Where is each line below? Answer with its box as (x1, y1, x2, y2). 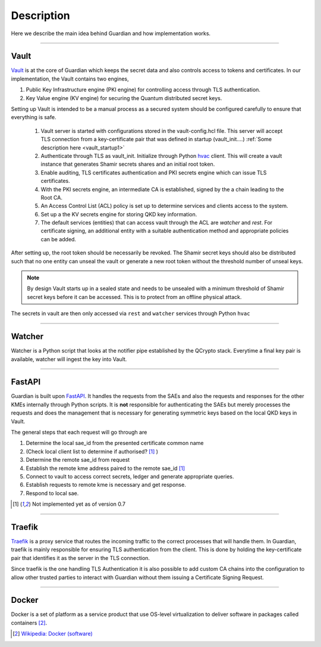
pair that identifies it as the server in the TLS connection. (11, 554, 150, 561)
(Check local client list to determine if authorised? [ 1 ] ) (26, 447, 159, 455)
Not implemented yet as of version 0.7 (32, 500, 126, 508)
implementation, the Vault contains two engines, (11, 75, 129, 82)
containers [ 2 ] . (11, 619, 48, 626)
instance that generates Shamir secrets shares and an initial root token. (40, 161, 215, 168)
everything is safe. (11, 114, 56, 121)
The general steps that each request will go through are (11, 428, 147, 436)
